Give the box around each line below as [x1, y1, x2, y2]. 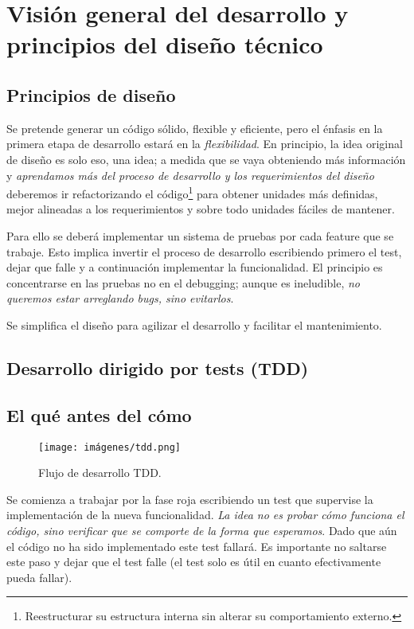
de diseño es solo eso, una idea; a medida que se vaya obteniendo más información [6, 150, 406, 167]
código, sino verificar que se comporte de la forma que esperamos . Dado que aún [6, 522, 397, 538]
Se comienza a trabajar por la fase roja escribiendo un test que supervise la [6, 490, 373, 507]
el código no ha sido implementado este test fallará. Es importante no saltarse [6, 537, 387, 554]
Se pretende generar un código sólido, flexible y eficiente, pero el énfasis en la [6, 119, 383, 136]
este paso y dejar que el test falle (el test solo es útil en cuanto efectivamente [6, 553, 381, 570]
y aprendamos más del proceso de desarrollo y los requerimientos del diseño [6, 166, 374, 183]
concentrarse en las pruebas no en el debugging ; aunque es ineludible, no [6, 274, 361, 291]
